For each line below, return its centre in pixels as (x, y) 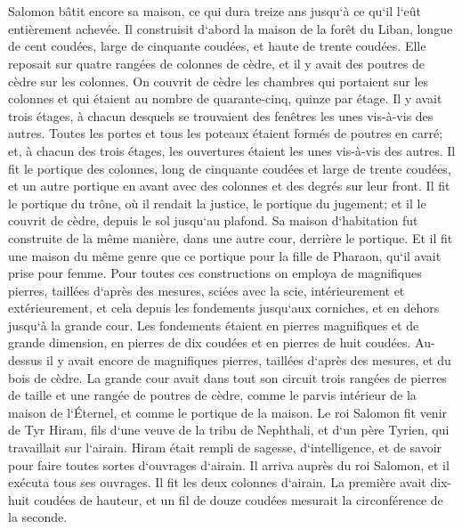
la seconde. (38, 517)
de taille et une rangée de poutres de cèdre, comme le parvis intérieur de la (212, 395)
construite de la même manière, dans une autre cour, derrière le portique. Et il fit (231, 237)
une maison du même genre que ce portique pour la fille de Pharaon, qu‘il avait (225, 255)
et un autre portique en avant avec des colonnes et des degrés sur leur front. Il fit (229, 186)
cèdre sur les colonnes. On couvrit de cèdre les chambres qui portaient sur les (219, 81)
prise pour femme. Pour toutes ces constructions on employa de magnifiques (215, 273)
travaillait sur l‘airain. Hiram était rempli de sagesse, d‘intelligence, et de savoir (225, 448)
